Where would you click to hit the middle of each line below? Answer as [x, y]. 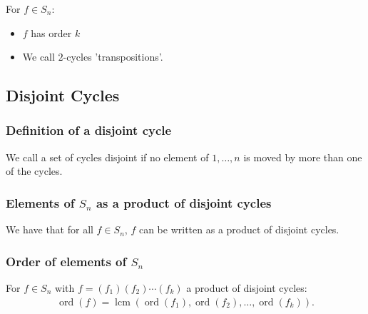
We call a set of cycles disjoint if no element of [107, 157]
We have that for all [50, 229]
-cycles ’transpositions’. [113, 57]
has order [51, 32]
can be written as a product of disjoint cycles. [239, 229]
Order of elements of [66, 261]
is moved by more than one [303, 157]
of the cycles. [34, 171]
